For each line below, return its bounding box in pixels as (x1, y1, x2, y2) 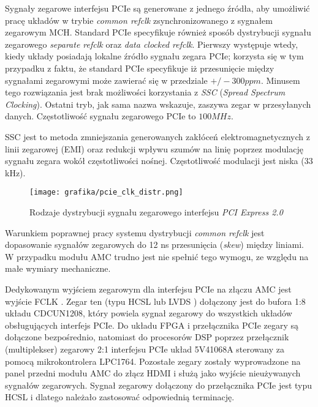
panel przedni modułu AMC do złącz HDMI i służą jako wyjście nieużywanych (5, 367, 301, 379)
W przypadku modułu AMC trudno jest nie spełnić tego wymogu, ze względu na (5, 250, 309, 263)
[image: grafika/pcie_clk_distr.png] (29, 188, 183, 197)
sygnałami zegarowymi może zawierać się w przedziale (5, 73, 208, 86)
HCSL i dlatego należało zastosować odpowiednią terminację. (5, 390, 235, 403)
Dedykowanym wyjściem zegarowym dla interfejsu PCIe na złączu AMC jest (5, 282, 292, 295)
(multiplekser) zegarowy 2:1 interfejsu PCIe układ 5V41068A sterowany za (5, 342, 284, 355)
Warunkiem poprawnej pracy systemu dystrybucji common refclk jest (5, 226, 265, 239)
